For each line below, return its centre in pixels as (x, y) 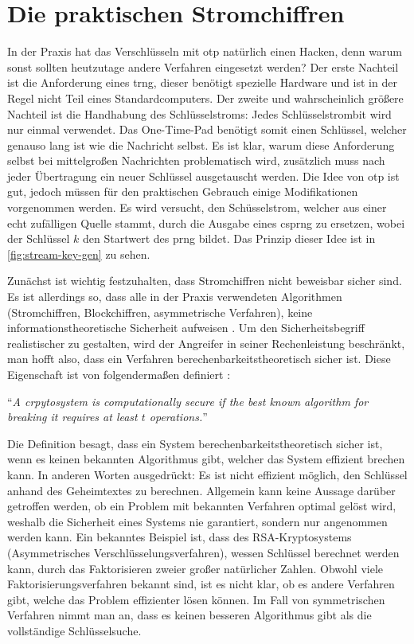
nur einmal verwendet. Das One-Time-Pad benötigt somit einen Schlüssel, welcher (207, 129)
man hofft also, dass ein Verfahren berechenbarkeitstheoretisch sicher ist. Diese (199, 359)
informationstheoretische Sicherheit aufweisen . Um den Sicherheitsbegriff (186, 328)
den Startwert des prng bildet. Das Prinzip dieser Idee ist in (229, 238)
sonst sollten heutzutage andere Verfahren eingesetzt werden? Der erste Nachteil (203, 66)
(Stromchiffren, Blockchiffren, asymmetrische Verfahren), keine (160, 312)
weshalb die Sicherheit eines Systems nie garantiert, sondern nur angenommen (197, 521)
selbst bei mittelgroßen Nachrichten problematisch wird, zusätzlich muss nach (196, 160)
